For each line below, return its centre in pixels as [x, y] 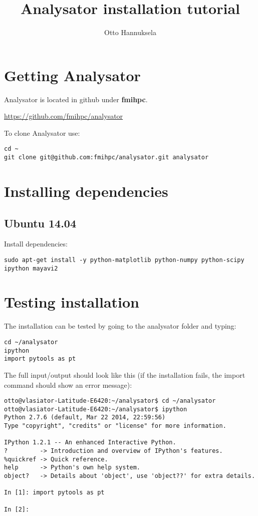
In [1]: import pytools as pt [54, 493]
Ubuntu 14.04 [40, 223]
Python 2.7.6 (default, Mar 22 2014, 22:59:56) [85, 418]
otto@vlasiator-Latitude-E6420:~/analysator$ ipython [96, 409]
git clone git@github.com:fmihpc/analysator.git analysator [106, 158]
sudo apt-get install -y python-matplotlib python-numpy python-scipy [124, 260]
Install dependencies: [36, 244]
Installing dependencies [86, 191]
